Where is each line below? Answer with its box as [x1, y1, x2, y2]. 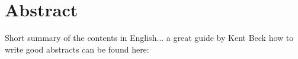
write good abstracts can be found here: [5, 43, 149, 55]
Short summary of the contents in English [5, 32, 157, 44]
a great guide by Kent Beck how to [166, 32, 294, 44]
